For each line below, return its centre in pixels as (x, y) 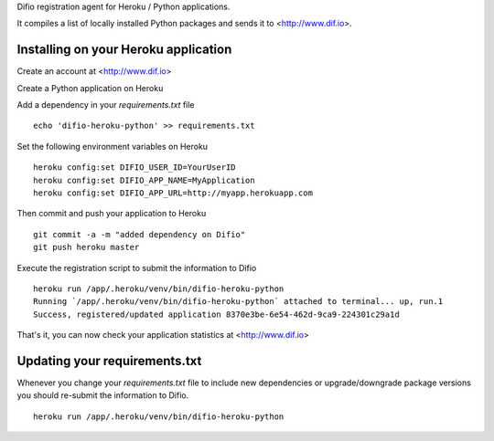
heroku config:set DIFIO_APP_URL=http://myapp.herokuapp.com (173, 193)
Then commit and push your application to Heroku (112, 214)
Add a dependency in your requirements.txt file (106, 105)
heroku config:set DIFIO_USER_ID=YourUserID (135, 168)
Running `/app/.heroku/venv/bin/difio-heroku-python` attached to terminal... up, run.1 (238, 302)
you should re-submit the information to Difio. (103, 395)
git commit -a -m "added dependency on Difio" (140, 234)
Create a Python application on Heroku (90, 88)
